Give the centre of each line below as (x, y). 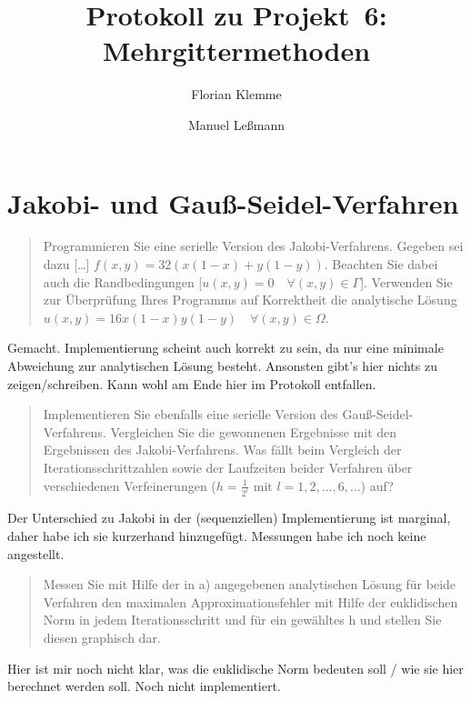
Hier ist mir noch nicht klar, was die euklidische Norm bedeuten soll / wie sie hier (235, 668)
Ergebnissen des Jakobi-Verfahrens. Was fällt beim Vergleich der (222, 450)
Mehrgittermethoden (236, 50)
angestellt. (36, 553)
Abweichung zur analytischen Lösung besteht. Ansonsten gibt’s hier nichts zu (222, 366)
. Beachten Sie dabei (381, 264)
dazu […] (66, 264)
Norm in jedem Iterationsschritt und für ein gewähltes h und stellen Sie (242, 620)
